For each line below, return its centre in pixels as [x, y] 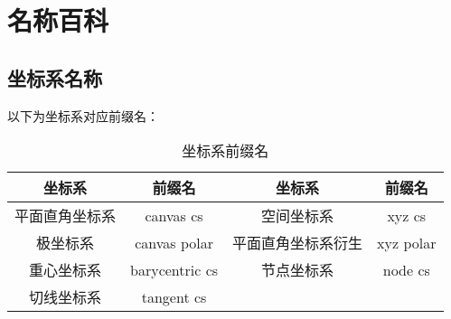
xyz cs [407, 215]
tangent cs [174, 296]
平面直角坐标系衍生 [298, 243]
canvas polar [174, 242]
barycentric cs [174, 269]
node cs [406, 269]
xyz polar [407, 242]
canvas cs [174, 215]
